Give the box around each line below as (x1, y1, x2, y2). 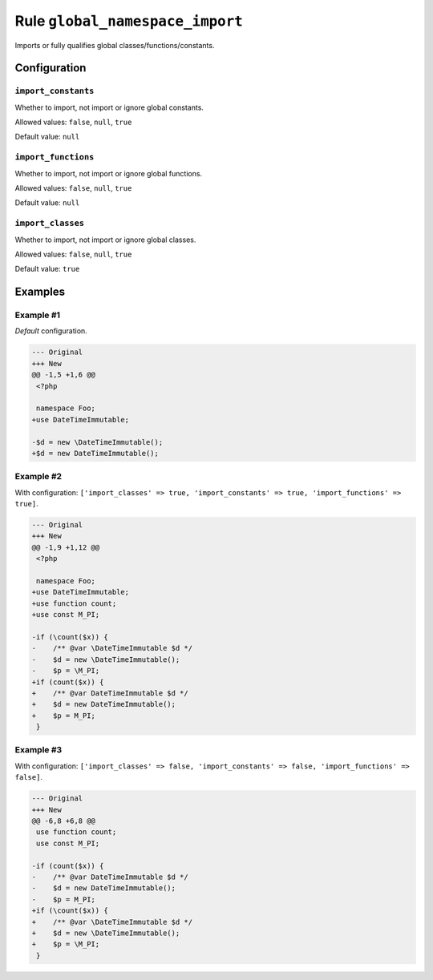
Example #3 (14, 744, 63, 756)
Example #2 (14, 471, 63, 482)
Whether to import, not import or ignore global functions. (14, 168, 203, 178)
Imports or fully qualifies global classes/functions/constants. (14, 40, 215, 50)
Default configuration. (14, 326, 87, 336)
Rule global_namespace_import (14, 12, 244, 30)
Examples (14, 285, 66, 299)
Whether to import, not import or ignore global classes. (14, 235, 196, 244)
